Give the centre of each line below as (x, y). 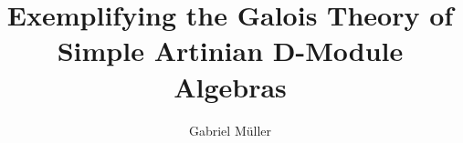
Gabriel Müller (230, 130)
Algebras (230, 86)
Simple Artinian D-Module (230, 51)
